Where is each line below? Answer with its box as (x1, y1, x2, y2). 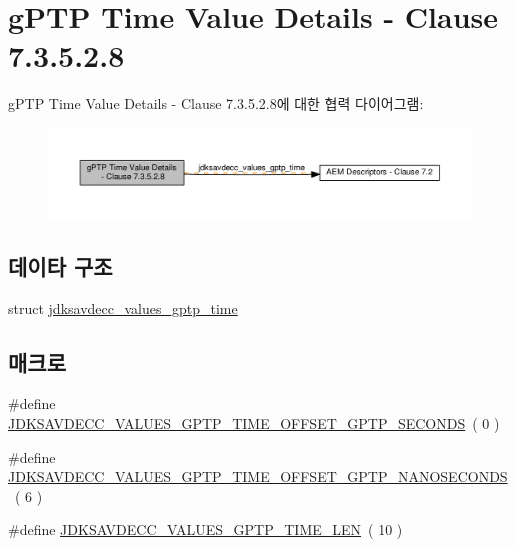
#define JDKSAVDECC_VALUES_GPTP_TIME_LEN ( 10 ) (8, 519, 403, 540)
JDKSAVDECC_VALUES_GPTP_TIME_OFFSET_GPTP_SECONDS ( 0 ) (8, 412, 500, 433)
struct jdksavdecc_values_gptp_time (8, 297, 238, 318)
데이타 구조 (8, 250, 113, 281)
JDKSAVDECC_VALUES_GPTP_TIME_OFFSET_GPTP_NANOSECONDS (8, 466, 508, 487)
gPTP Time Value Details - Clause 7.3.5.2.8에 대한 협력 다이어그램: (8, 93, 424, 114)
